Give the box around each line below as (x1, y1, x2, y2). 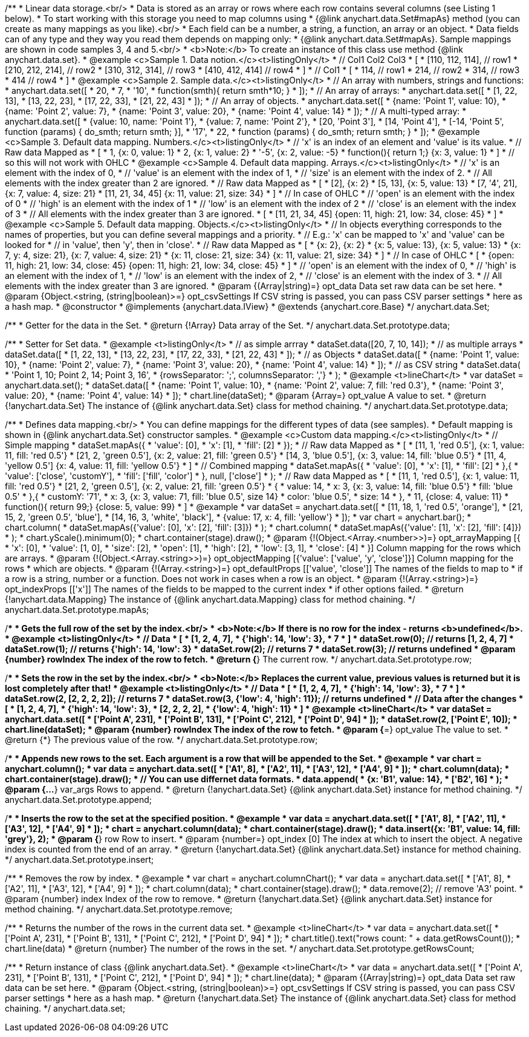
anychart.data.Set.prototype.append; (5, 794, 152, 805)
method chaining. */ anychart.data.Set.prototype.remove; (5, 904, 233, 914)
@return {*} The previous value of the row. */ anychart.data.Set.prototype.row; (5, 734, 318, 745)
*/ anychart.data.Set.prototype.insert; (5, 854, 154, 865)
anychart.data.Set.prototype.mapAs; (5, 604, 149, 615)
